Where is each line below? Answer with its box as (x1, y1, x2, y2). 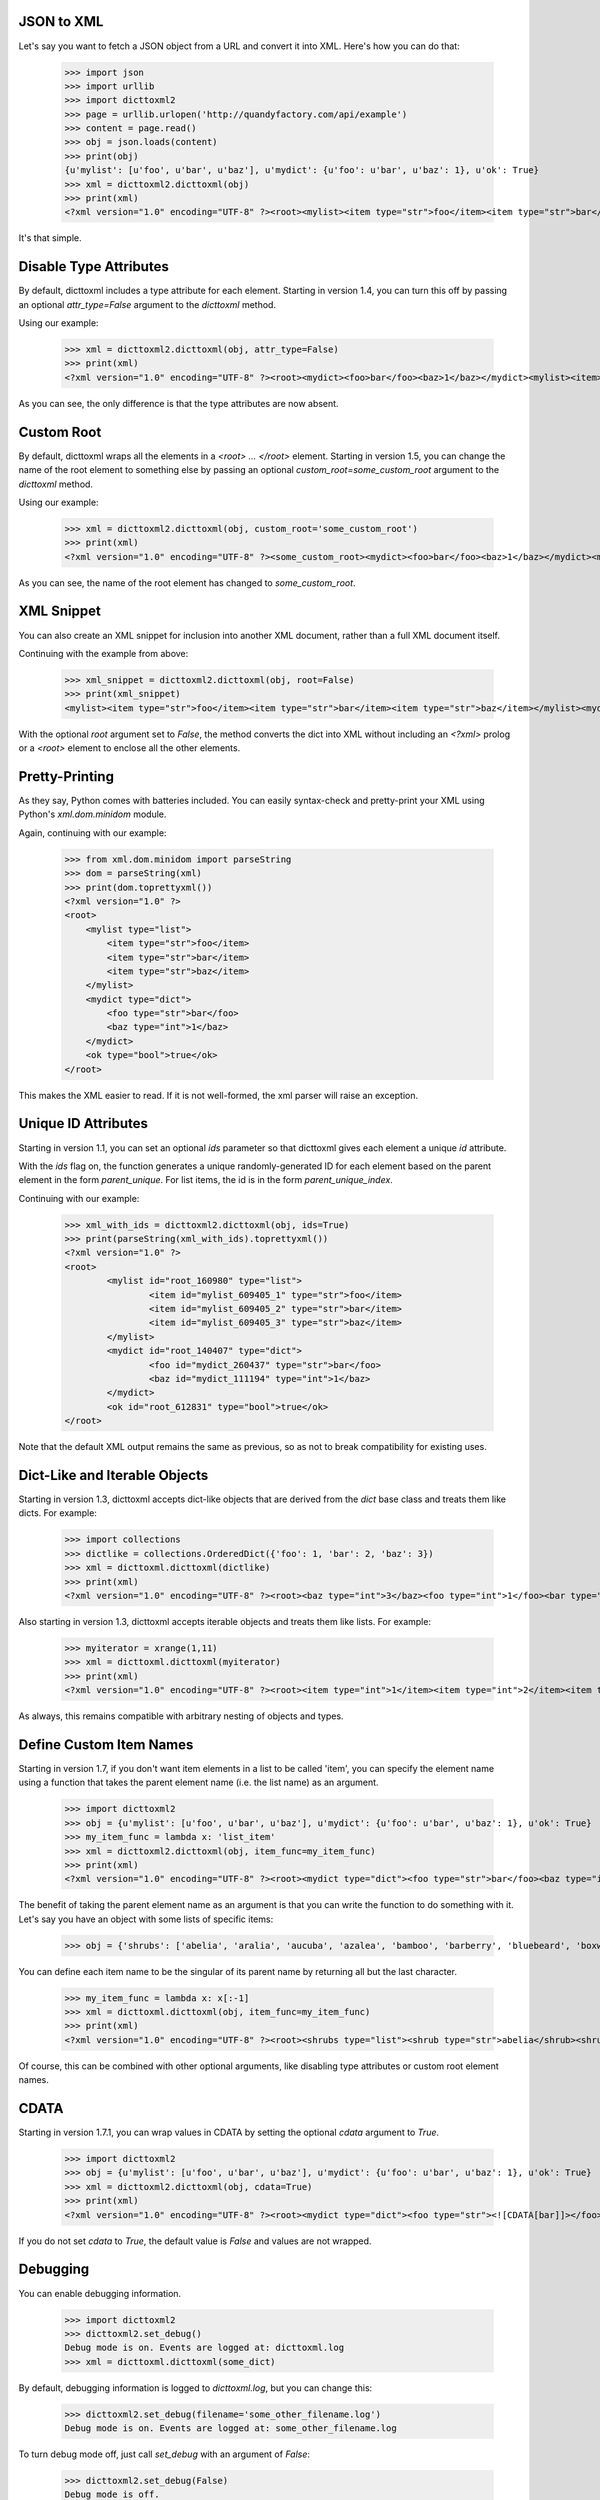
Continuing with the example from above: (18, 647, 189, 659)
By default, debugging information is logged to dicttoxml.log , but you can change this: (18, 2381, 373, 2394)
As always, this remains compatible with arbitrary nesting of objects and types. (18, 1710, 344, 1722)
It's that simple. (18, 232, 82, 244)
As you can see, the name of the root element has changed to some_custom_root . (18, 576, 356, 589)
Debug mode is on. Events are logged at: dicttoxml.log (64, 2342, 345, 2354)
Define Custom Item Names (18, 1736, 194, 1753)
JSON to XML (18, 13, 104, 30)
